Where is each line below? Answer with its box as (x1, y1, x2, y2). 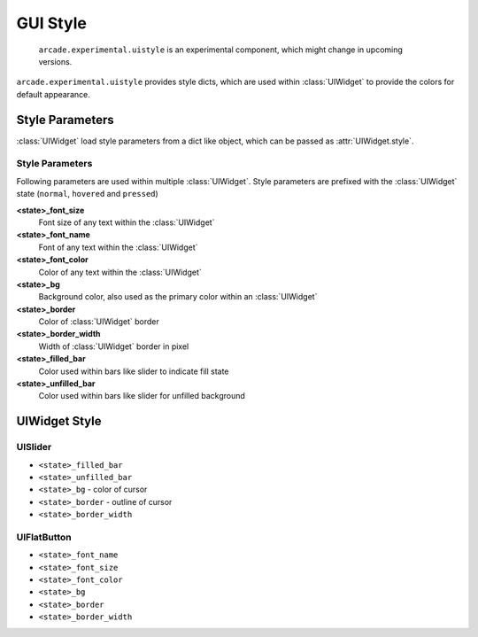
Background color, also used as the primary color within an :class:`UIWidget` (38, 291, 318, 302)
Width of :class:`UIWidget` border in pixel (38, 341, 189, 352)
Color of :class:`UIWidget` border (38, 316, 159, 327)
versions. (38, 56, 73, 66)
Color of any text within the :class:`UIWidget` (38, 267, 203, 277)
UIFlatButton (16, 531, 73, 543)
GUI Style (16, 13, 88, 33)
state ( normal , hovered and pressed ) (16, 189, 158, 199)
